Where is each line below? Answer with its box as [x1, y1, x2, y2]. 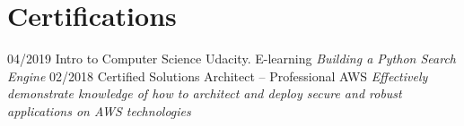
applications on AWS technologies [7, 101, 191, 120]
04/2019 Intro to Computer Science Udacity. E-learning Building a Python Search [7, 49, 456, 68]
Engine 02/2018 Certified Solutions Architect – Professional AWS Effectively [7, 66, 428, 85]
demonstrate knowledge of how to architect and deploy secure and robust [7, 84, 402, 103]
